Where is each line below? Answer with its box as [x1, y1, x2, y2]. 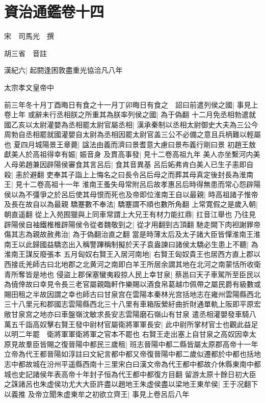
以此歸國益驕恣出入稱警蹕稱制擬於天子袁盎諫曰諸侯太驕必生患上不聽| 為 [18, 238, 258, 249]
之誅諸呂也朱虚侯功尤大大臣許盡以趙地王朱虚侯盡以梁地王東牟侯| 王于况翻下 [4, 379, 258, 389]
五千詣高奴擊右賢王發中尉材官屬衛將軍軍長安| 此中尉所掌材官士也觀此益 [11, 318, 251, 329]
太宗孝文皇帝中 [4, 82, 54, 92]
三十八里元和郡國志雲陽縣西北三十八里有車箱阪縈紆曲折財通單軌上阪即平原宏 [4, 299, 261, 309]
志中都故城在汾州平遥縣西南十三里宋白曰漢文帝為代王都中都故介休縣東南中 [4, 358, 254, 369]
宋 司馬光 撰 [4, 31, 54, 41]
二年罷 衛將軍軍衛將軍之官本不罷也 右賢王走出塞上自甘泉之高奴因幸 [18, 329, 249, 339]
